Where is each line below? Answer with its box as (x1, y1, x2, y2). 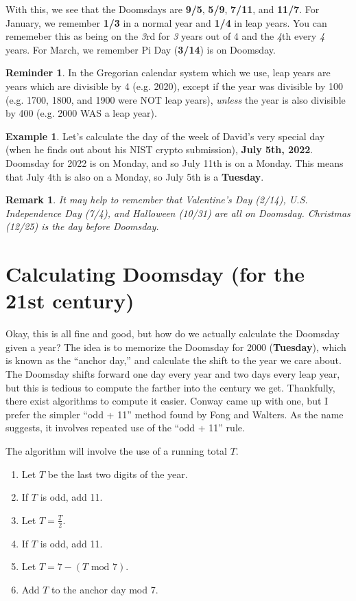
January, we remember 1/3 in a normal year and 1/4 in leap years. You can (5, 15, 327, 30)
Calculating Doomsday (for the (5, 260, 305, 288)
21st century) (5, 286, 134, 315)
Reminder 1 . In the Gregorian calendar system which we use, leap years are (5, 65, 331, 80)
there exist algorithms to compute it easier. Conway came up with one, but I (5, 394, 329, 408)
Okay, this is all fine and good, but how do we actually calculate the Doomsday (5, 326, 340, 341)
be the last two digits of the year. (47, 466, 188, 481)
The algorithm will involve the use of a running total (5, 443, 227, 457)
